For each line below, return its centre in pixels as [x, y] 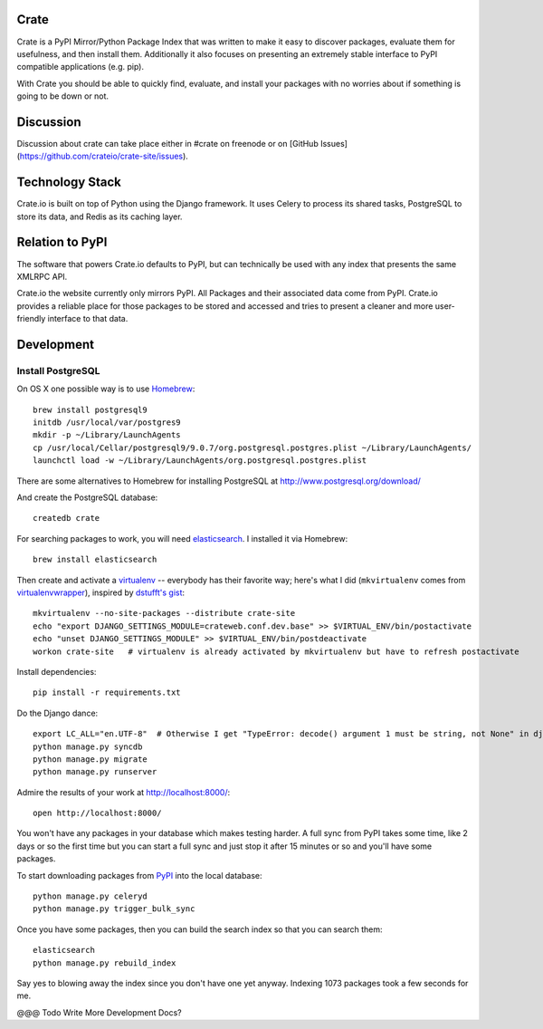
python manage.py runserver [95, 772]
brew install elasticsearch [95, 560]
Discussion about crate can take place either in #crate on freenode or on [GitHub [167, 143]
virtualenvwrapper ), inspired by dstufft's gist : [101, 592]
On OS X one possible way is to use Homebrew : [106, 389]
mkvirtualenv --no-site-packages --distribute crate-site [164, 613]
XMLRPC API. [42, 276]
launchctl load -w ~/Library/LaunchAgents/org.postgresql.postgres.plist [200, 461]
